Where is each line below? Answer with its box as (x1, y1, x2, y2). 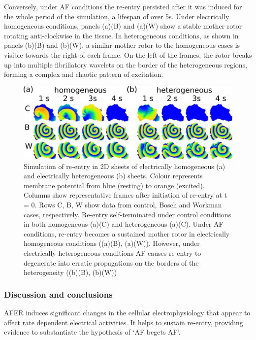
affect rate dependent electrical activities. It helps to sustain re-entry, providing (4, 317, 243, 327)
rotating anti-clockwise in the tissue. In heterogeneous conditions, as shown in (4, 30, 239, 40)
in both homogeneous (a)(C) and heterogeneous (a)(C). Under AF (24, 219, 224, 229)
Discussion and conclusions (4, 288, 113, 300)
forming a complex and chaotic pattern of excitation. (4, 69, 163, 79)
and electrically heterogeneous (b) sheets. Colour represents (24, 170, 203, 181)
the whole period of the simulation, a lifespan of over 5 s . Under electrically (4, 11, 229, 21)
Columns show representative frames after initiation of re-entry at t (24, 190, 227, 200)
